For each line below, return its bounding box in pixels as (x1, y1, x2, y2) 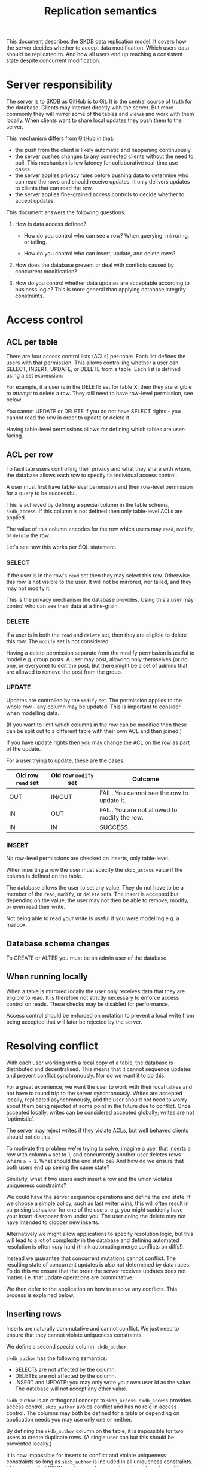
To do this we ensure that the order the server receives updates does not (6, 1267, 187, 1274)
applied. (6, 513, 26, 521)
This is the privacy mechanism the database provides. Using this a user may (6, 596, 194, 604)
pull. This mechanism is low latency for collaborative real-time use (14, 159, 178, 166)
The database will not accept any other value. (14, 1385, 127, 1392)
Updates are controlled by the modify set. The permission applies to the (6, 696, 182, 704)
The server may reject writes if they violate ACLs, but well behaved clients (6, 1127, 189, 1134)
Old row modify (50, 771, 94, 779)
